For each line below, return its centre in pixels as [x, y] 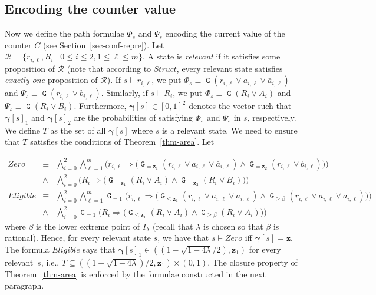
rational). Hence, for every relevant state [78, 238]
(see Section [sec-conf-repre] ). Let [103, 44]
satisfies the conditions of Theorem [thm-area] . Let [122, 142]
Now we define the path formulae [65, 33]
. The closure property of [253, 262]
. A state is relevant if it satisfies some [211, 56]
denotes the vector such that [240, 106]
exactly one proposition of [51, 80]
